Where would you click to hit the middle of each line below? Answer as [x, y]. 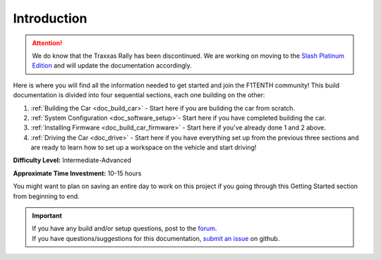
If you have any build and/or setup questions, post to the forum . [125, 228]
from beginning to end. [47, 196]
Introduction [50, 18]
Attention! [47, 43]
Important [47, 216]
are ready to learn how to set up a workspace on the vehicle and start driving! [144, 147]
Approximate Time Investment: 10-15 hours [77, 173]
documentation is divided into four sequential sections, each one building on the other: [139, 95]
